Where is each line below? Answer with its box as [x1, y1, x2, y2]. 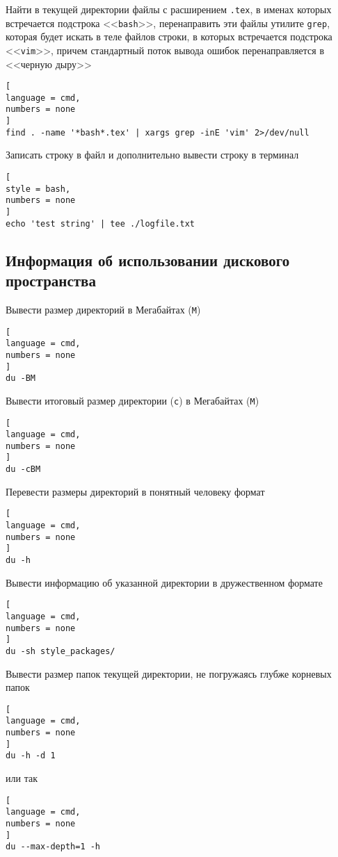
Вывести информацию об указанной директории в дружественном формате [6, 575, 323, 589]
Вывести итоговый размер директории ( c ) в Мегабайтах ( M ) [6, 393, 259, 407]
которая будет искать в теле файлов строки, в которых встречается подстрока [6, 29, 332, 44]
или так [6, 771, 38, 785]
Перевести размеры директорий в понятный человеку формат [6, 484, 265, 498]
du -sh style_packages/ [6, 646, 115, 656]
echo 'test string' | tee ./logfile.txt [6, 218, 195, 229]
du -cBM [6, 464, 41, 475]
